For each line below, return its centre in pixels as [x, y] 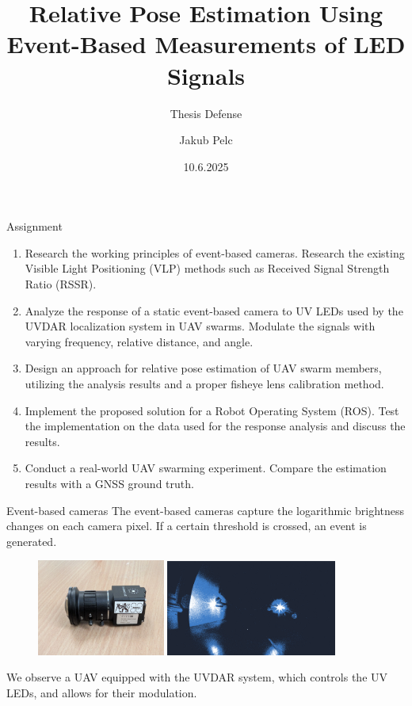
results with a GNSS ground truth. [109, 483]
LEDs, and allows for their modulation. [102, 692]
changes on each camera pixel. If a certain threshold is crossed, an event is [187, 526]
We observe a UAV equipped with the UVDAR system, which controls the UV [197, 677]
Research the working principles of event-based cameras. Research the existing [215, 252]
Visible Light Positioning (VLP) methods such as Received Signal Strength [207, 268]
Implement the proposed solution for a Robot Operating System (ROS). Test [212, 410]
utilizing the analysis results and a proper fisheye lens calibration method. [204, 384]
